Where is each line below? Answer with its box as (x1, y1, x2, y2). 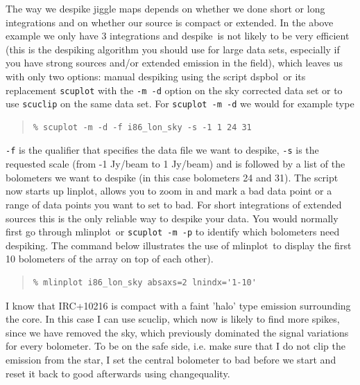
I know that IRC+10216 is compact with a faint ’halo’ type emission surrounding (6, 298, 351, 312)
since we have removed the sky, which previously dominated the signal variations (6, 325, 349, 339)
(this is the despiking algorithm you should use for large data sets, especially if (6, 42, 340, 56)
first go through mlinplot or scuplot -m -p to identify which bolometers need (6, 224, 340, 239)
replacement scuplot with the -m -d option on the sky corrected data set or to (6, 82, 343, 97)
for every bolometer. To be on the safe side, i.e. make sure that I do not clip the (6, 339, 345, 353)
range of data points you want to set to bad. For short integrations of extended (6, 197, 342, 211)
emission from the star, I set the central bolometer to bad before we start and (6, 352, 336, 366)
